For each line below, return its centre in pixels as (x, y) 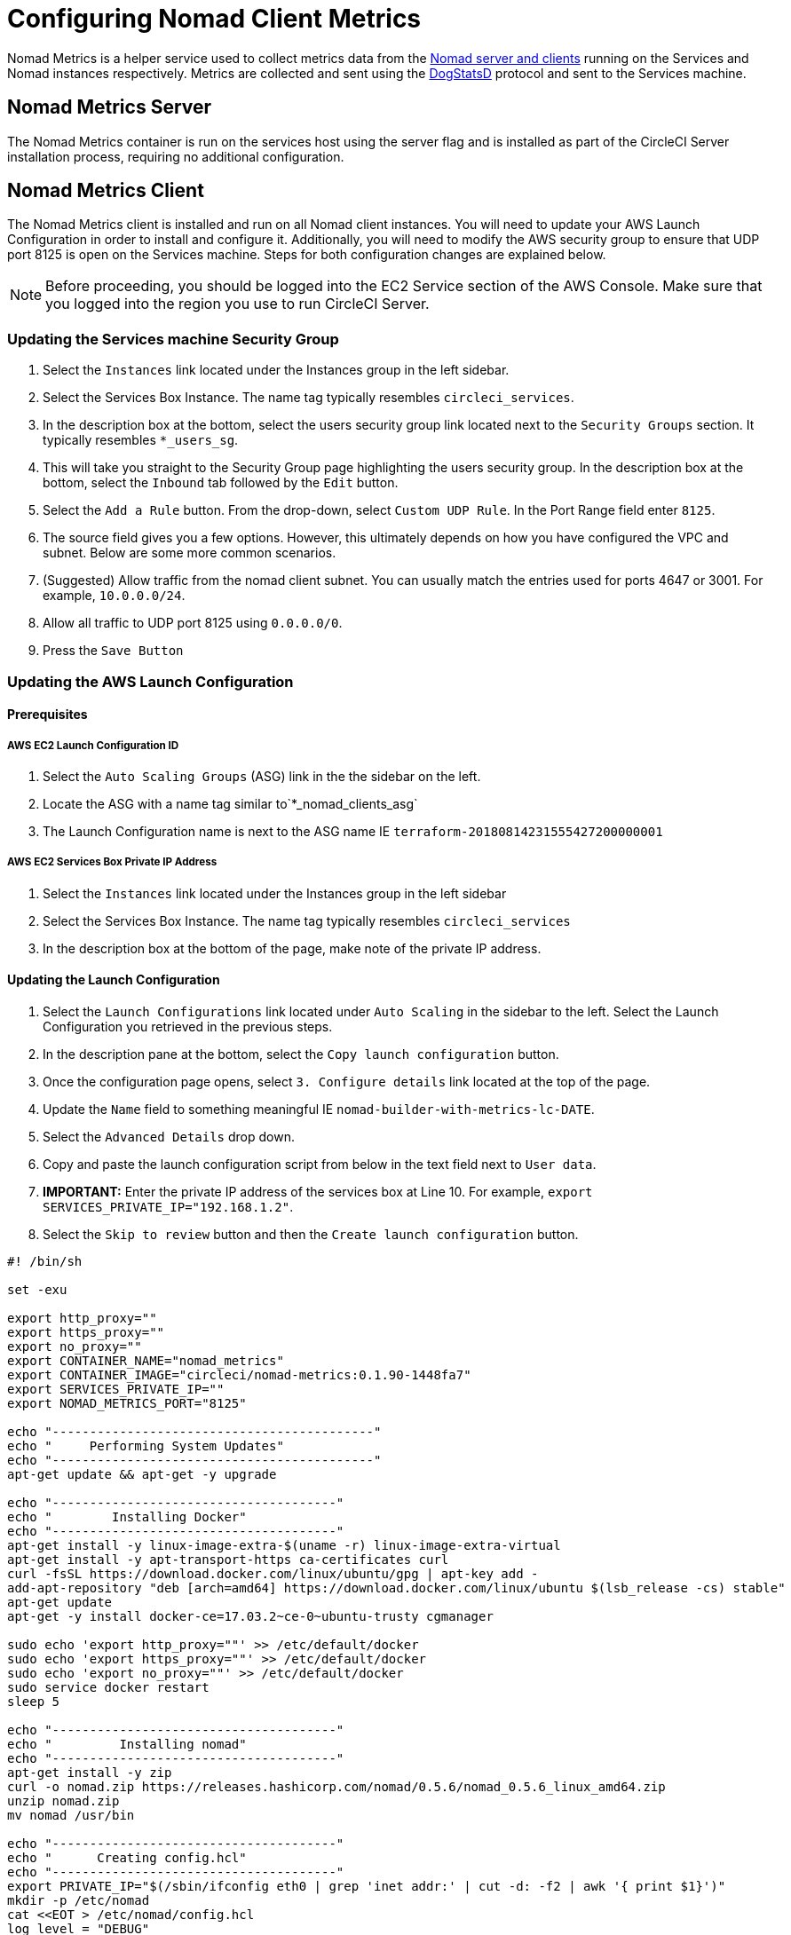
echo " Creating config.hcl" (127, 1857)
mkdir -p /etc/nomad (79, 1900)
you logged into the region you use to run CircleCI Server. (237, 304)
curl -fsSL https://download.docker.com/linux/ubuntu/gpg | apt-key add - (273, 1573)
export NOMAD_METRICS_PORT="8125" (127, 1403)
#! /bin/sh (45, 1261)
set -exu (37, 1289)
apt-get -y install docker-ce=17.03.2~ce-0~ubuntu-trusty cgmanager (250, 1616)
